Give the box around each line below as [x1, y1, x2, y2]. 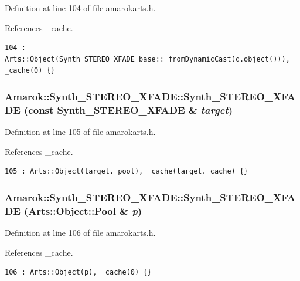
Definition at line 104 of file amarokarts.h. [5, 2, 156, 13]
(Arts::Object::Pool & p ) [24, 203, 142, 218]
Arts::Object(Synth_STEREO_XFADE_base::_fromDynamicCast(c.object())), [5, 55, 290, 63]
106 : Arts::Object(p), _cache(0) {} [5, 268, 152, 277]
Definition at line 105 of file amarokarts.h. [5, 126, 156, 138]
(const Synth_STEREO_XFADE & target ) [24, 102, 233, 117]
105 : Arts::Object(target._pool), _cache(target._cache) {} [5, 167, 248, 176]
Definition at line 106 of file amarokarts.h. [5, 226, 156, 239]
